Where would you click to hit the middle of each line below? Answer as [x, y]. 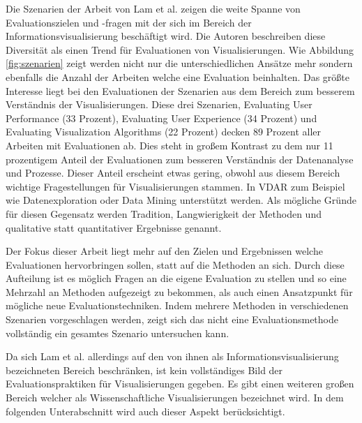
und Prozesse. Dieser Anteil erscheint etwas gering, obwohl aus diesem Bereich [173, 173]
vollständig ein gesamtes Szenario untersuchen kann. [118, 333]
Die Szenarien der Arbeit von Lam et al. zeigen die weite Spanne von [153, 8]
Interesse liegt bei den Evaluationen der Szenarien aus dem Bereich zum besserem [180, 90]
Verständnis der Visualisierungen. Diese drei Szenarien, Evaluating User [159, 104]
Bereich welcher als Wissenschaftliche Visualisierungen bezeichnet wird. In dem [175, 398]
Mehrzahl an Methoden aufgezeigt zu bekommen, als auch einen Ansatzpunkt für [179, 291]
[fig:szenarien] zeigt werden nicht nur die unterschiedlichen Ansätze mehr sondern [179, 63]
